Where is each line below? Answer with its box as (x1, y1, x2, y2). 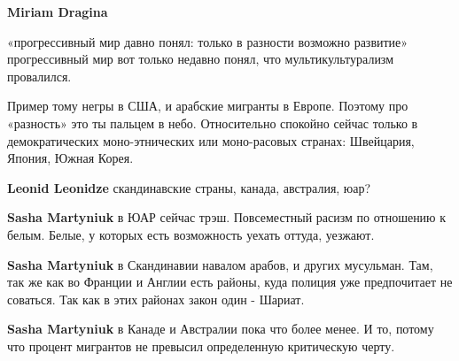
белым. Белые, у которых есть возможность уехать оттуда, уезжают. (7, 225, 375, 243)
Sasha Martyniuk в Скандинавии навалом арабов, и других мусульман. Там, (7, 255, 433, 273)
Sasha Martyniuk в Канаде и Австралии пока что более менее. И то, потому (7, 319, 434, 338)
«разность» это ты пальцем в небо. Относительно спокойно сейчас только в (7, 113, 418, 132)
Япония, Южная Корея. (7, 149, 134, 167)
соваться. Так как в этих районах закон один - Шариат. (7, 289, 305, 308)
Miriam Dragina (7, 3, 108, 20)
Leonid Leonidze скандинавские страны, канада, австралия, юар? (7, 178, 371, 196)
